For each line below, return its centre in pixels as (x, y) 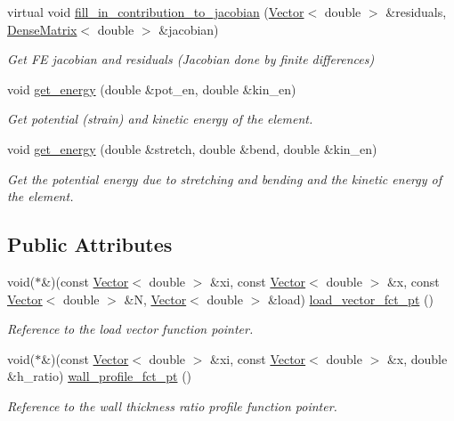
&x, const (413, 281)
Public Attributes (90, 244)
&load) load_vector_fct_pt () (350, 299)
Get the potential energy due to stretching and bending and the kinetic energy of (224, 178)
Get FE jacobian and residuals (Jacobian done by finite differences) (191, 59)
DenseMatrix (42, 29)
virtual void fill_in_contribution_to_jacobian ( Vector (156, 12)
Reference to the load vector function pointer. (130, 329)
